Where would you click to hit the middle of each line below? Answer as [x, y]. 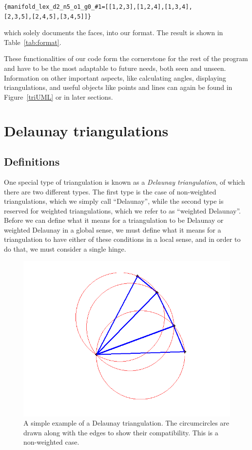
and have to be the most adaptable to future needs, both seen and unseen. [115, 68]
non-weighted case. [51, 442]
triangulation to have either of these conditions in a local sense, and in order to [122, 239]
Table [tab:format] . [33, 42]
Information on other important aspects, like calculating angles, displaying [115, 77]
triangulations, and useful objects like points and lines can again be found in [118, 87]
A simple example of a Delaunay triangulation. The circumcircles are [126, 423]
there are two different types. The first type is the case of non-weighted [110, 191]
